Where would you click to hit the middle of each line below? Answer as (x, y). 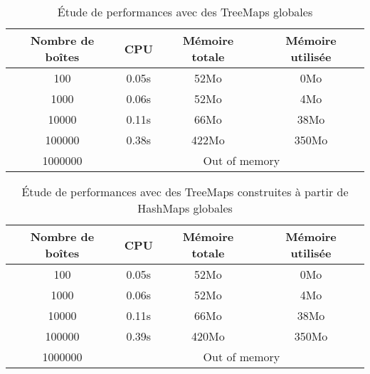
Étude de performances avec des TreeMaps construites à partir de (185, 192)
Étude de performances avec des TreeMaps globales (185, 12)
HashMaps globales (185, 208)
